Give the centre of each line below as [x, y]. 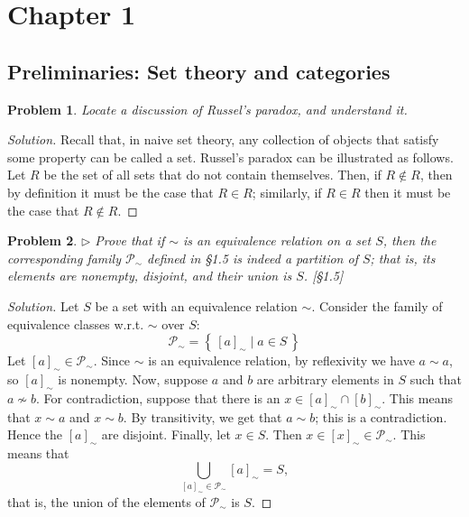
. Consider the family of [377, 305]
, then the [409, 240]
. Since [112, 360]
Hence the [35, 434]
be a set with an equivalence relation [196, 305]
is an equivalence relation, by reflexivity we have [281, 360]
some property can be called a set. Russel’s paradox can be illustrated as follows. [230, 157]
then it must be [408, 192]
